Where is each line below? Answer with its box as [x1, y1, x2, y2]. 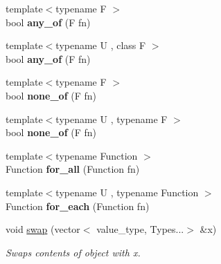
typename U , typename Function [55, 185, 199, 199]
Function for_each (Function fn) [6, 198, 150, 213]
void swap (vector [6, 222, 80, 236]
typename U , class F [55, 38, 146, 53]
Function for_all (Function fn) [6, 162, 140, 176]
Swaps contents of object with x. [6, 245, 141, 259]
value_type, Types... [96, 222, 184, 236]
